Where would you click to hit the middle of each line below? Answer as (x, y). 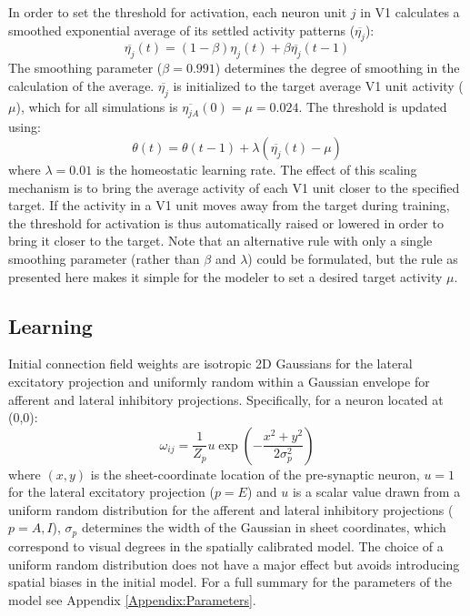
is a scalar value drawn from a (376, 492)
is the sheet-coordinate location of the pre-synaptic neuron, (255, 474)
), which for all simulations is (97, 106)
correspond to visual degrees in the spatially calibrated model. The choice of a (226, 545)
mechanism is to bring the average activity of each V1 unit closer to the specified (234, 187)
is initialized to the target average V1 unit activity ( (318, 85)
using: (25, 127)
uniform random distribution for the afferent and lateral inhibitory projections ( (231, 509)
